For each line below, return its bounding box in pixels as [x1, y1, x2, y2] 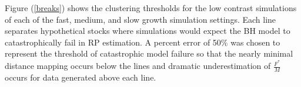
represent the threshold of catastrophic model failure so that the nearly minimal [5, 47, 293, 60]
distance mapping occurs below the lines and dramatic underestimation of [5, 60, 271, 72]
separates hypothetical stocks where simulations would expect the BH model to [5, 25, 290, 37]
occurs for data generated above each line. [5, 71, 156, 83]
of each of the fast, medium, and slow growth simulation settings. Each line [5, 13, 276, 25]
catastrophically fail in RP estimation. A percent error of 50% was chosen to [5, 36, 280, 48]
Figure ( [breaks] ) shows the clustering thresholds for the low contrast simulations [5, 2, 297, 13]
